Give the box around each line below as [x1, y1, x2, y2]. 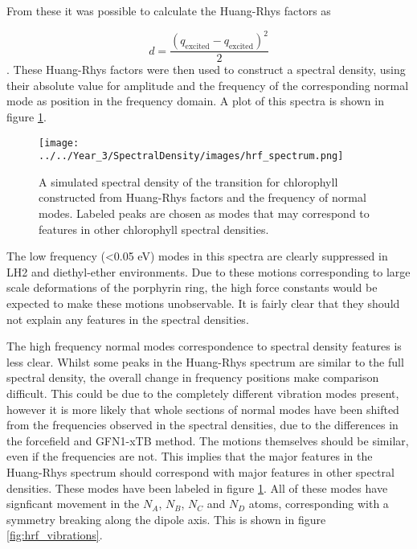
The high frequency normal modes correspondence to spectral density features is [6, 338, 402, 354]
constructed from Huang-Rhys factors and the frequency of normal [39, 189, 366, 206]
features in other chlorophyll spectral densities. [39, 220, 269, 237]
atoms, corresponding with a [248, 495, 389, 512]
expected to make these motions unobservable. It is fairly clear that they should [6, 294, 400, 311]
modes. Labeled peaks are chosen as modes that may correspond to [39, 205, 370, 221]
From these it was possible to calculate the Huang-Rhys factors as [6, 2, 331, 18]
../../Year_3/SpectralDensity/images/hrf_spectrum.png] [39, 150, 344, 162]
